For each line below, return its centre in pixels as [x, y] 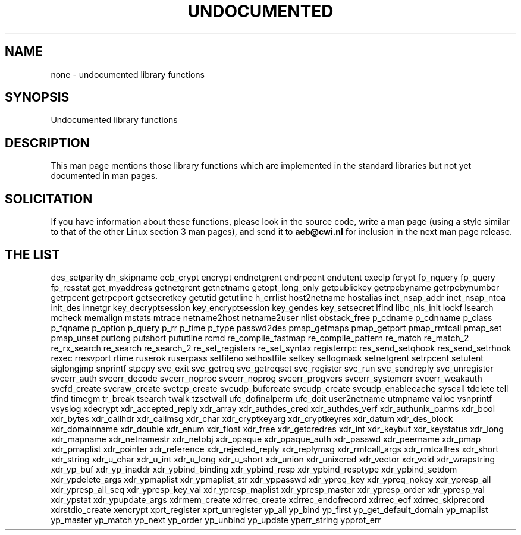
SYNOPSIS [37, 97]
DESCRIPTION [47, 143]
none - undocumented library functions [128, 74]
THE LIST [32, 254]
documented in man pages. [104, 176]
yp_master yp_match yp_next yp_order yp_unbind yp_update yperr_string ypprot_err [216, 520]
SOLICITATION [49, 199]
